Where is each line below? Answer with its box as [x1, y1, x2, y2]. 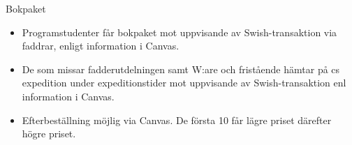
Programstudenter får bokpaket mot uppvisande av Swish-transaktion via [22, 24, 337, 39]
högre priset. [22, 126, 76, 141]
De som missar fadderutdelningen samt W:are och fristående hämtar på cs [22, 61, 340, 76]
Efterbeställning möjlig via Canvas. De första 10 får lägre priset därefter [22, 112, 332, 127]
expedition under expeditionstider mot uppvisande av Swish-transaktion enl [22, 75, 346, 90]
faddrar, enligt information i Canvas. [22, 38, 179, 53]
